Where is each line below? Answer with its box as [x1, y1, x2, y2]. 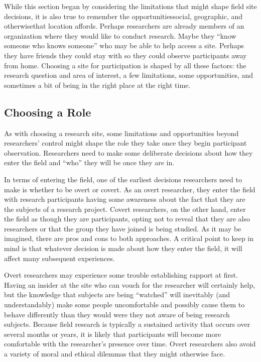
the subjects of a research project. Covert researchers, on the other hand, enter [4, 203, 246, 214]
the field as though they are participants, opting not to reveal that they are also [4, 213, 250, 224]
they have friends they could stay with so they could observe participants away [4, 50, 247, 60]
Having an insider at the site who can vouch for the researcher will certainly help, [4, 279, 255, 290]
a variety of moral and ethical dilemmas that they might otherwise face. [4, 348, 225, 359]
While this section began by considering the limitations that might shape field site [4, 1, 257, 11]
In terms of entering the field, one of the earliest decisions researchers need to [4, 174, 242, 184]
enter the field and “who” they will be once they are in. [4, 157, 175, 168]
